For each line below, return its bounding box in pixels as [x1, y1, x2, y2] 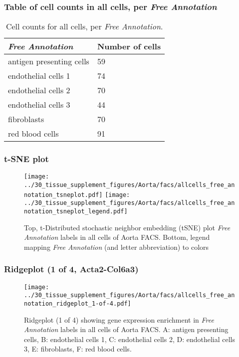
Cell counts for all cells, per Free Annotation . [5, 20, 163, 32]
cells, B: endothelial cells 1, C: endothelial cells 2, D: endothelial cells [24, 334, 235, 344]
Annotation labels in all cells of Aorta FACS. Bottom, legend [24, 232, 210, 242]
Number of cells [97, 40, 161, 52]
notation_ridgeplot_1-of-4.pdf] [24, 300, 131, 308]
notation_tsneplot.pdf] [24, 191, 103, 198]
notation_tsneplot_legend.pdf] [24, 208, 128, 215]
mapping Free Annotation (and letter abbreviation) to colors [24, 241, 209, 252]
